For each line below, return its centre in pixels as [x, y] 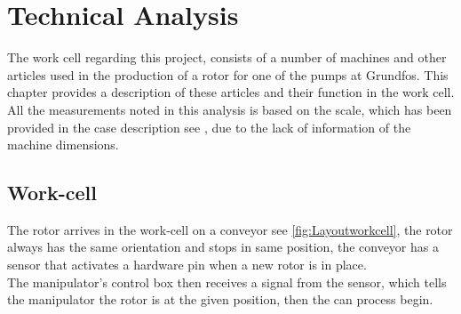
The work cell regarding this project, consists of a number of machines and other [227, 57]
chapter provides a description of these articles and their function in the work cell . [231, 92]
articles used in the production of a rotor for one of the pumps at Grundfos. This [228, 74]
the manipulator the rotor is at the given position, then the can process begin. [220, 299]
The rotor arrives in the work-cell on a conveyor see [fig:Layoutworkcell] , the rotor [230, 229]
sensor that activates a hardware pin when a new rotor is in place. [187, 265]
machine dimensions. [63, 145]
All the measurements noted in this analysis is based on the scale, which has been [230, 109]
